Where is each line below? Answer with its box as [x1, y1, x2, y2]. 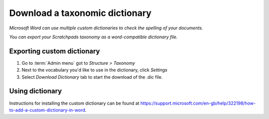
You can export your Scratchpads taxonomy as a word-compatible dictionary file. [9, 34, 178, 40]
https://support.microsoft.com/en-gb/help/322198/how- [140, 100, 256, 106]
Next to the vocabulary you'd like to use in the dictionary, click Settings [21, 67, 168, 73]
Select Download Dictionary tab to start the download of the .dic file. [21, 74, 163, 80]
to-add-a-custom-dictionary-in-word [9, 107, 86, 113]
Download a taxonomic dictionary [9, 7, 152, 18]
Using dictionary [9, 87, 62, 96]
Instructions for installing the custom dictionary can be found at [9, 100, 139, 106]
